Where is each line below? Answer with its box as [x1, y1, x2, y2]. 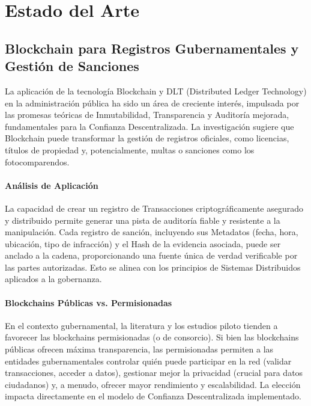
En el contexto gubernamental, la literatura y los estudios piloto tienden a [5, 319, 278, 331]
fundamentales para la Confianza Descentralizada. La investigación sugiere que [5, 120, 294, 132]
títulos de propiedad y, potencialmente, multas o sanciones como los [5, 143, 255, 156]
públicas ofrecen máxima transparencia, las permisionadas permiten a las [5, 343, 274, 355]
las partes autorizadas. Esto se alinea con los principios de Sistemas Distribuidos [5, 260, 301, 273]
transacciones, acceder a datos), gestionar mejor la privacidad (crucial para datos [5, 366, 303, 379]
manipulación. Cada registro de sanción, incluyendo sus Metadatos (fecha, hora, [5, 226, 298, 238]
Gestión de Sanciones [5, 57, 139, 75]
